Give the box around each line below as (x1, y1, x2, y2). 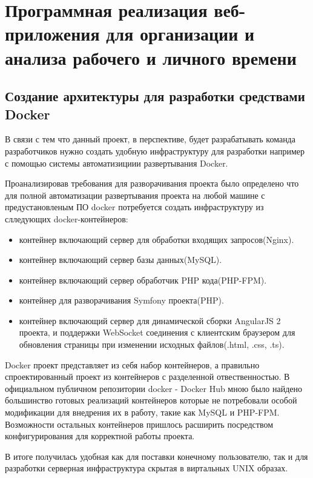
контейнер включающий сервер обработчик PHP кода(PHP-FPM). (19, 273, 267, 286)
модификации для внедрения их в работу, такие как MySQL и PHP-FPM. (5, 406, 280, 419)
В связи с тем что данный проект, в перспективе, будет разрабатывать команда (5, 133, 295, 145)
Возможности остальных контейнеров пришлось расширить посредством (5, 417, 274, 430)
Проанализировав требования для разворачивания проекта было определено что (5, 177, 299, 190)
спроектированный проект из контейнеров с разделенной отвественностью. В (5, 370, 290, 383)
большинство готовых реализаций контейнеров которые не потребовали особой (5, 394, 297, 407)
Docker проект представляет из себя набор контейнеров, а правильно (5, 358, 260, 371)
